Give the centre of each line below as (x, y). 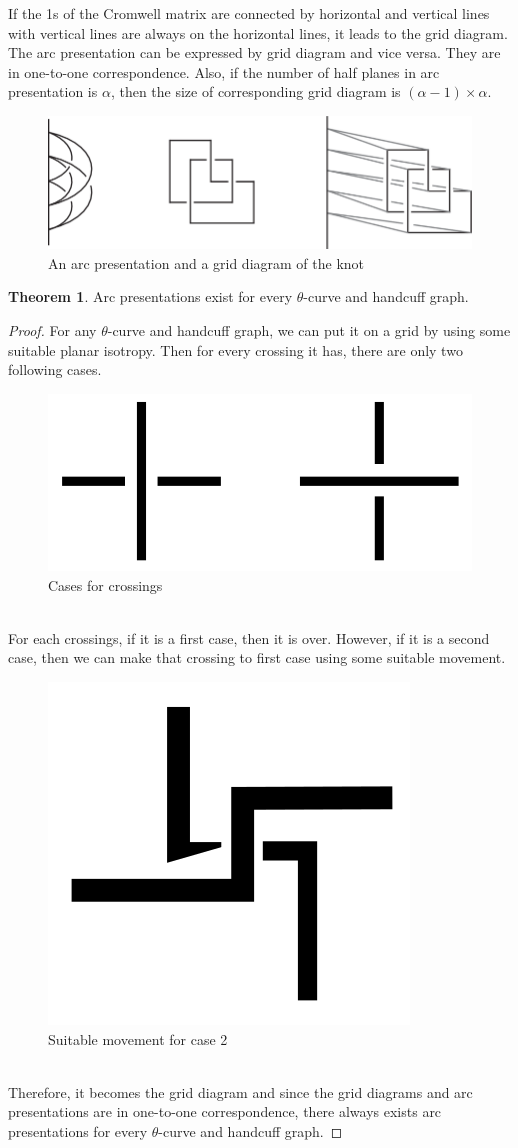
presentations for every (78, 1130)
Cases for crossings (105, 584)
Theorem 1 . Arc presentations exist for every (150, 296)
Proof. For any (52, 329)
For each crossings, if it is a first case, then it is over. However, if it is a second (249, 637)
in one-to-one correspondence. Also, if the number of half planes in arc (224, 71)
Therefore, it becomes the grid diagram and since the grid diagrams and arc (240, 1091)
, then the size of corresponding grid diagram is (255, 91)
